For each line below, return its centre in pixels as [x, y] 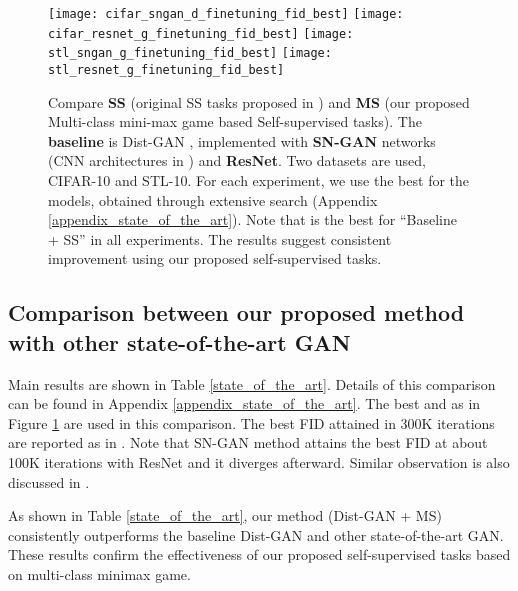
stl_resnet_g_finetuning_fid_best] [166, 69]
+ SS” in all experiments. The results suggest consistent [220, 238]
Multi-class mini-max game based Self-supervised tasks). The [235, 121]
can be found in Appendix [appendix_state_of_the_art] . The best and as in [244, 403]
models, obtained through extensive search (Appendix [213, 199]
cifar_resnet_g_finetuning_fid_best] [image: [201, 33]
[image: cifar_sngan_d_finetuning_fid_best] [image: [226, 14]
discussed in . [49, 481]
